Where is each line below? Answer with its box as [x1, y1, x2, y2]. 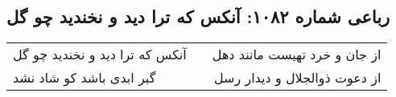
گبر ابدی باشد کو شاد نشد [13, 68, 156, 87]
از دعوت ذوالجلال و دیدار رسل [213, 68, 382, 87]
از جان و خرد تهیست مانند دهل [212, 45, 382, 64]
